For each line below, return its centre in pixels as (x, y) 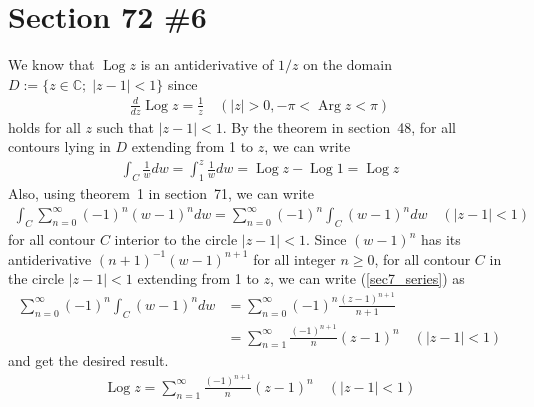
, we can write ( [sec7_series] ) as (367, 278)
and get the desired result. (88, 360)
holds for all (44, 126)
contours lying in (59, 146)
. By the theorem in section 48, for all (339, 126)
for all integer (294, 258)
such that (125, 126)
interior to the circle (176, 239)
